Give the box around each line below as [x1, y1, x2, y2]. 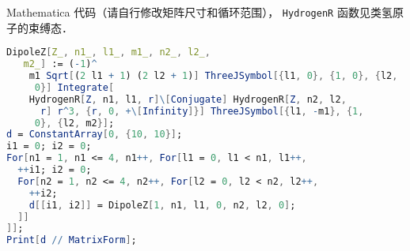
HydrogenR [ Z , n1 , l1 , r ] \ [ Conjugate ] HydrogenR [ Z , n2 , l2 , [28, 93, 347, 105]
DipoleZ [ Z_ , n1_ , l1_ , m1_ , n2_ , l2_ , [6, 47, 211, 58]
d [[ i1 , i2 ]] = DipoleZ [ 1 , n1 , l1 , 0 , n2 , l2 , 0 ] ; [28, 199, 296, 211]
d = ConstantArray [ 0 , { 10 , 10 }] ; [6, 129, 183, 140]
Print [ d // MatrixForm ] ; [6, 234, 137, 246]
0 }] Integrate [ [34, 81, 115, 93]
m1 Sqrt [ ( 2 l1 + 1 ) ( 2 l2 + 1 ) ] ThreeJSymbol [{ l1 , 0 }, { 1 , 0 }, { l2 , [28, 70, 398, 81]
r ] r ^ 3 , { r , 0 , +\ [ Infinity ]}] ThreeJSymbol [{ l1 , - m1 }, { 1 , [40, 105, 364, 117]
